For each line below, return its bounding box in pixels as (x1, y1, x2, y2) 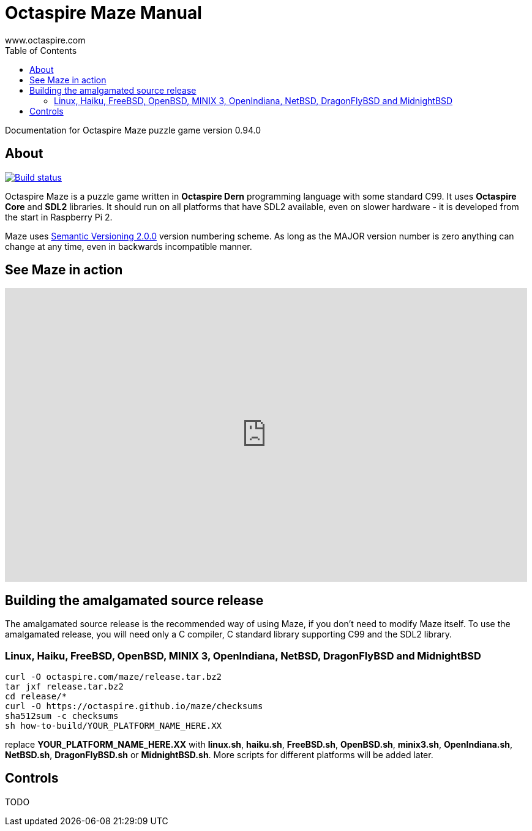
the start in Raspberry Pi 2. (5, 211, 113, 222)
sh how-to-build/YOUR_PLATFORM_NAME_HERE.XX (5, 721, 222, 731)
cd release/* (5, 691, 67, 702)
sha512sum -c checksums (5, 711, 119, 721)
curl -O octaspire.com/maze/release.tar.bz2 (5, 672, 222, 682)
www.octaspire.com (5, 34, 86, 45)
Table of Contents (5, 45, 77, 56)
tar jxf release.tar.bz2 (5, 682, 124, 692)
